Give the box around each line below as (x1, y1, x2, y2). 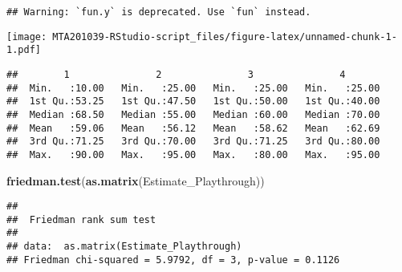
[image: (6, 30, 47, 43)
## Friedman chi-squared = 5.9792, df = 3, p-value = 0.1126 (6, 254, 340, 266)
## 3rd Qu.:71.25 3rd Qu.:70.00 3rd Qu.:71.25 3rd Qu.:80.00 (6, 136, 380, 148)
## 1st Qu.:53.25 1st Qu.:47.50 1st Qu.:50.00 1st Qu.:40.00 (6, 95, 380, 108)
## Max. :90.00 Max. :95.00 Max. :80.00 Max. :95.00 (6, 148, 380, 160)
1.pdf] (6, 44, 41, 56)
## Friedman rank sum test (6, 213, 156, 225)
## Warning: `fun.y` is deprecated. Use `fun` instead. (6, 6, 311, 18)
